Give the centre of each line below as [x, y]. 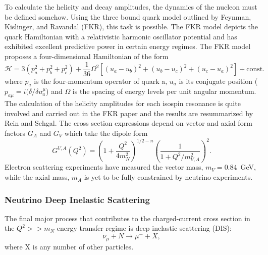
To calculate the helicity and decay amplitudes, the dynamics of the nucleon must [131, 7]
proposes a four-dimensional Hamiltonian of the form [87, 56]
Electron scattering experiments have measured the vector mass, [104, 167]
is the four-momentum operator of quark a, [101, 81]
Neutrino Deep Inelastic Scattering [77, 199]
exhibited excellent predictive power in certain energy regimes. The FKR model [128, 46]
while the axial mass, [37, 177]
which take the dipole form [106, 133]
